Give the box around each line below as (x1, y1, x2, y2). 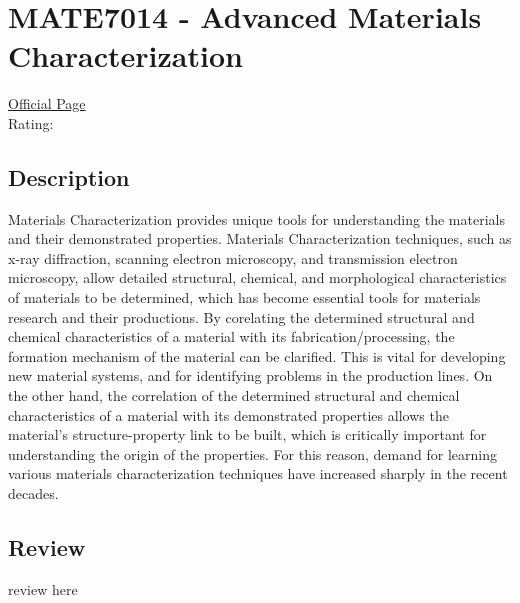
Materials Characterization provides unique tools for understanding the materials (8, 208, 505, 229)
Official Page (8, 93, 86, 114)
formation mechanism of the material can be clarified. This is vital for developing (8, 345, 506, 366)
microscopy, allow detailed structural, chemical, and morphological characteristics (8, 267, 507, 288)
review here (8, 578, 78, 599)
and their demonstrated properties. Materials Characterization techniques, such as (8, 228, 512, 249)
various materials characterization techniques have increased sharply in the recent (8, 463, 508, 484)
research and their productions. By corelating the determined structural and (8, 306, 475, 327)
